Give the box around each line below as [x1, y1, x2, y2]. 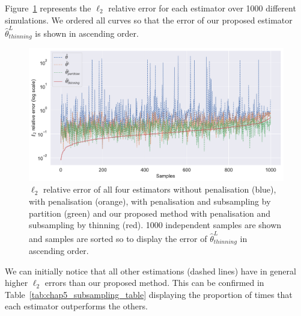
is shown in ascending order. [35, 26, 139, 39]
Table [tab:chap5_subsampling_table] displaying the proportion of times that [5, 288, 293, 300]
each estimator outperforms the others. [5, 300, 148, 312]
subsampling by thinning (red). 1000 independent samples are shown [29, 218, 282, 231]
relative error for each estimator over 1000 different [108, 2, 296, 14]
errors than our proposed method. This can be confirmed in [44, 276, 264, 289]
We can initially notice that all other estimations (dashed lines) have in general [5, 264, 296, 277]
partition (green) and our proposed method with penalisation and [29, 206, 271, 219]
